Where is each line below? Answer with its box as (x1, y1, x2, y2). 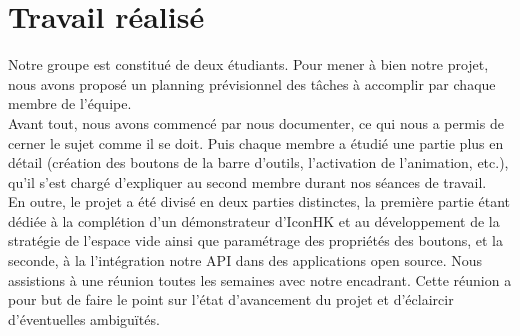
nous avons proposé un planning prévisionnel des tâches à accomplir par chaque (8, 73, 496, 94)
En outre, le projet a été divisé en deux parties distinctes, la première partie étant (8, 191, 510, 212)
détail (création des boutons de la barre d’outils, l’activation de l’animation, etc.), (8, 152, 509, 173)
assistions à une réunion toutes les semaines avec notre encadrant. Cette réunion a (8, 269, 512, 290)
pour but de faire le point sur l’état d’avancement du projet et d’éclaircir (8, 289, 454, 310)
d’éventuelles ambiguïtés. (8, 308, 160, 329)
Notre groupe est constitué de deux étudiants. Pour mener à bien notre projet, (8, 54, 489, 75)
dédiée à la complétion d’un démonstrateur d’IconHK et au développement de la (8, 210, 500, 231)
